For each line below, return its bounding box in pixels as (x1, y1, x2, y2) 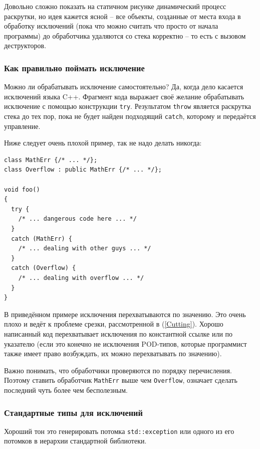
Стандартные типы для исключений (4, 406, 143, 418)
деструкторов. (4, 40, 47, 51)
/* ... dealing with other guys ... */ (18, 245, 151, 252)
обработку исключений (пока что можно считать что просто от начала (4, 21, 218, 31)
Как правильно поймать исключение (4, 61, 145, 74)
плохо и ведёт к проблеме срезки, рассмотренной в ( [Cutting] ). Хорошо (4, 319, 223, 329)
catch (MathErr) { (11, 235, 73, 242)
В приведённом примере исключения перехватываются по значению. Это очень (4, 309, 246, 319)
